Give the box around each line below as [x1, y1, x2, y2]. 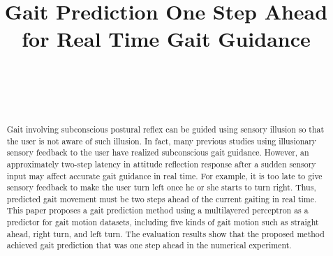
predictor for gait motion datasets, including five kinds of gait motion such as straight [6, 216, 319, 228]
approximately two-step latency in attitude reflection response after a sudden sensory [6, 158, 316, 170]
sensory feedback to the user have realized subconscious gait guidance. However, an [6, 146, 309, 158]
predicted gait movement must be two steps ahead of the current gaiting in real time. [6, 193, 317, 204]
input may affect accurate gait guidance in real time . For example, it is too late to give [6, 170, 323, 181]
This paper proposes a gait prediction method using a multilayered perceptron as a [6, 204, 309, 216]
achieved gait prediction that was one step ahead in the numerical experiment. [6, 239, 292, 251]
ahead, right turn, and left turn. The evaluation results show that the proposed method [6, 227, 325, 239]
